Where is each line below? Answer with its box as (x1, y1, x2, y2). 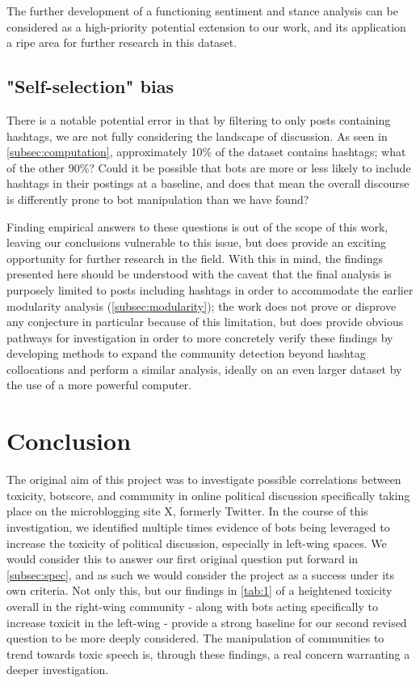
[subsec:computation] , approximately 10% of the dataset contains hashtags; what (6, 143, 406, 160)
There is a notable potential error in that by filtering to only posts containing (6, 111, 391, 128)
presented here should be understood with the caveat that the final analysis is (6, 265, 392, 282)
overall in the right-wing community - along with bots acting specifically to (6, 597, 378, 614)
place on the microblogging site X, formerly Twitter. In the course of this (6, 503, 368, 520)
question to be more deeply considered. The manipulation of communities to (6, 630, 384, 647)
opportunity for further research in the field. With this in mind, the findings (6, 249, 384, 266)
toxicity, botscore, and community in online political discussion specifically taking (6, 486, 410, 503)
